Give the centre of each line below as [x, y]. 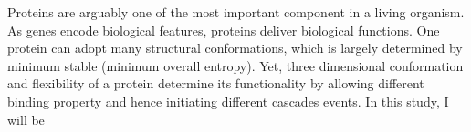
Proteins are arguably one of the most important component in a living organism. [236, 12]
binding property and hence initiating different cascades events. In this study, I [228, 101]
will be [26, 119]
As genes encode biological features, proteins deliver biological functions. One [224, 30]
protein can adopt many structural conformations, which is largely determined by [235, 48]
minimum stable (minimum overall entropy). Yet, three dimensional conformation [235, 65]
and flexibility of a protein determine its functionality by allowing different [216, 83]
